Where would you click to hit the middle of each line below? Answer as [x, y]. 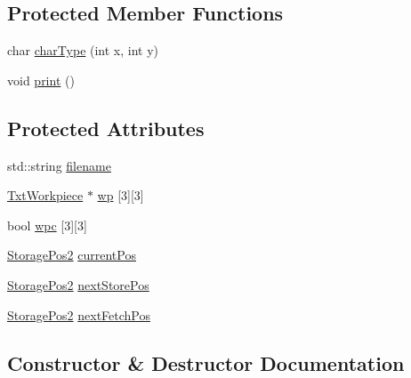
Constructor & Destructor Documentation [206, 362]
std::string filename [59, 165]
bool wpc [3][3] [47, 225]
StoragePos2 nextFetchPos [79, 314]
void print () [41, 80]
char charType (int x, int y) [83, 50]
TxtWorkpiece [45, 195]
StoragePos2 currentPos [72, 255]
